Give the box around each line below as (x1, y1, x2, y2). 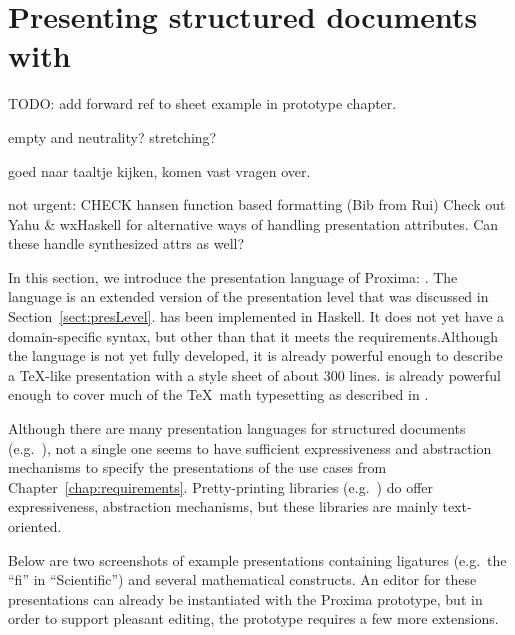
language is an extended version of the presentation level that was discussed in (8, 286, 489, 307)
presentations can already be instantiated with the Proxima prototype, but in (8, 588, 483, 609)
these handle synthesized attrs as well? (8, 233, 245, 254)
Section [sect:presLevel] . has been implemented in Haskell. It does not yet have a (8, 306, 505, 327)
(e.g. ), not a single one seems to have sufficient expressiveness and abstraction (8, 437, 492, 458)
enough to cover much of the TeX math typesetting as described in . (8, 384, 429, 405)
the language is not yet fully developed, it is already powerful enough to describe (8, 345, 503, 366)
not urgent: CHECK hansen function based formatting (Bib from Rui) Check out (8, 194, 506, 215)
